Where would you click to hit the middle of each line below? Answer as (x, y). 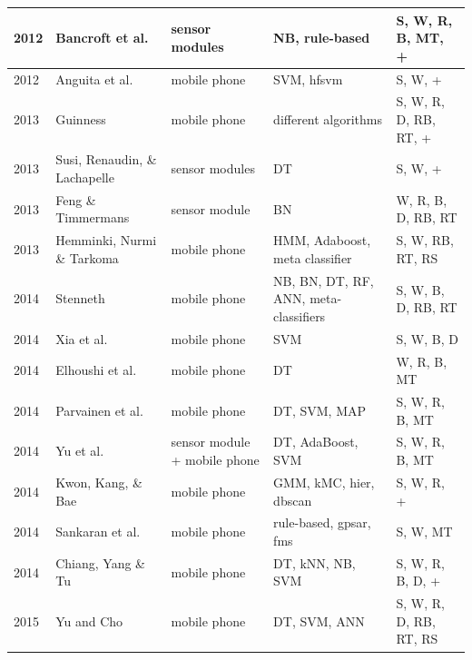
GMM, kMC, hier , (324, 482)
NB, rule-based (322, 38)
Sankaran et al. (98, 532)
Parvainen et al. (99, 410)
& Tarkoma (87, 257)
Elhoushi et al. (96, 370)
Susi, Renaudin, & (106, 159)
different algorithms (328, 118)
